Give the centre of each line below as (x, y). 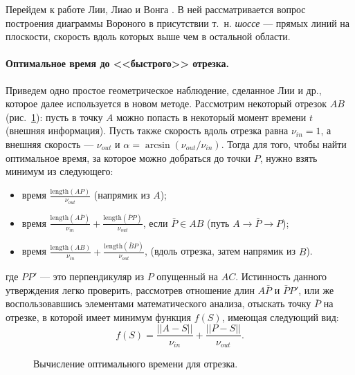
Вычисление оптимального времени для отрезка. (136, 363)
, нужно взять (289, 157)
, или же (316, 290)
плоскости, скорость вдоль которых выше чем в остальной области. (148, 36)
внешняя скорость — (50, 144)
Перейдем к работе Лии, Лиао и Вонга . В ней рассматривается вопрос (156, 9)
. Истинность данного (281, 276)
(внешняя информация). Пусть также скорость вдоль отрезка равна (147, 130)
